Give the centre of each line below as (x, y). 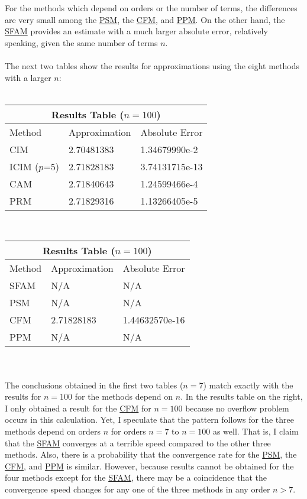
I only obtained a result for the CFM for (78, 408)
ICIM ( (24, 166)
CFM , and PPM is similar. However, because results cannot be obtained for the (149, 466)
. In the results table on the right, (242, 396)
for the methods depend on (124, 396)
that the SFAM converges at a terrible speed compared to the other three (138, 443)
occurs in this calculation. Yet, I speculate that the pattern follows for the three (149, 419)
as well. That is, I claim (256, 431)
